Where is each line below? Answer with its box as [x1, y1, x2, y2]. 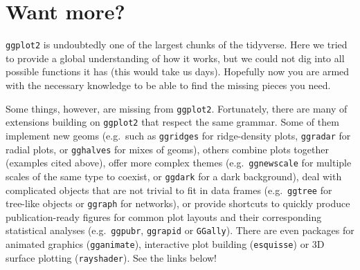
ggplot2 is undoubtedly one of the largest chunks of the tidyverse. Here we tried [6, 37, 348, 52]
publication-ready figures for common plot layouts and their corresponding [6, 209, 322, 224]
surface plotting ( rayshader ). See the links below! [6, 250, 217, 264]
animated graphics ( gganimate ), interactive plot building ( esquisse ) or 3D [6, 237, 325, 251]
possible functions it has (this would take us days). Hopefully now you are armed [6, 64, 350, 79]
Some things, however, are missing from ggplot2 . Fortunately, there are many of [6, 101, 348, 115]
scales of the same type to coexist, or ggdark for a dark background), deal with [6, 168, 342, 183]
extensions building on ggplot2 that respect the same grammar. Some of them [6, 115, 339, 129]
